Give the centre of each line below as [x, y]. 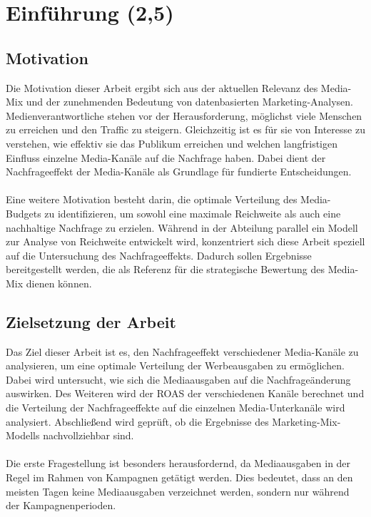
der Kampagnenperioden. [61, 505]
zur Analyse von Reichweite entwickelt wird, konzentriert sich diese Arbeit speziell [185, 241]
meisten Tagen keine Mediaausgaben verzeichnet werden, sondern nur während [178, 491]
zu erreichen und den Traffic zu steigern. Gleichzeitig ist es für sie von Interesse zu [185, 129]
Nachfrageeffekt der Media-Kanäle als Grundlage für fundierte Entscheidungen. [179, 172]
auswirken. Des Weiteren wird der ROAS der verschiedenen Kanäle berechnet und [185, 393]
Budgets [24, 213]
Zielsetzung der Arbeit [91, 321]
